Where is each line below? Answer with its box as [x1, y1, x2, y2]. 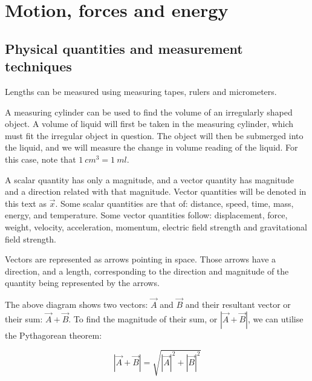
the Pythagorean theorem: [5, 328, 102, 341]
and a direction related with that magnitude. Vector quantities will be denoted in [5, 185, 307, 198]
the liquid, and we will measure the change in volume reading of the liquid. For [5, 141, 298, 154]
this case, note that [5, 152, 76, 165]
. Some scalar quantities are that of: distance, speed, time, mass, [55, 197, 294, 209]
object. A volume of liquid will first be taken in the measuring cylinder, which [5, 117, 294, 130]
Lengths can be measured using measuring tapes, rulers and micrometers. [5, 85, 277, 97]
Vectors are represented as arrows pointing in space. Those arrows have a [5, 253, 276, 265]
